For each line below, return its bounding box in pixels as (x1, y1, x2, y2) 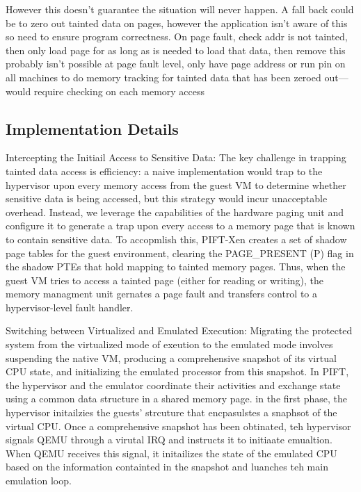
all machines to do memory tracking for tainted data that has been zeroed (6, 69, 321, 84)
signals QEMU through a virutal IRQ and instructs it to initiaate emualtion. (6, 432, 332, 447)
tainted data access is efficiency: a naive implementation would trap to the (6, 163, 323, 178)
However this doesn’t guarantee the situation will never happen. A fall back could (6, 2, 354, 16)
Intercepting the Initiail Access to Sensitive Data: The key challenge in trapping (6, 150, 346, 165)
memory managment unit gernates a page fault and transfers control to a (6, 286, 318, 301)
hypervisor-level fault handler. (6, 300, 134, 314)
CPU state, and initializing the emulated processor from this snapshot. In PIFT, (6, 364, 349, 379)
